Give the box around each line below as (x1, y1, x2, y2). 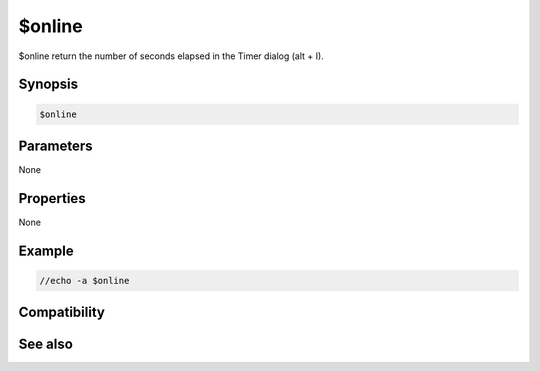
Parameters (18, 137, 93, 154)
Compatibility (18, 304, 105, 321)
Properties (18, 190, 86, 207)
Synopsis (18, 76, 79, 93)
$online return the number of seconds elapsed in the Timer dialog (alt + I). (18, 50, 324, 62)
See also (18, 336, 74, 353)
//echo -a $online (39, 275, 130, 286)
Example (18, 242, 74, 259)
